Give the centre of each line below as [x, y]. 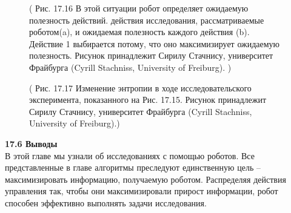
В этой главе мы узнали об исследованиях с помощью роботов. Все [130, 155]
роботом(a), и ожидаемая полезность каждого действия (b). [139, 32]
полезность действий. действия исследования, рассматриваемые [147, 20]
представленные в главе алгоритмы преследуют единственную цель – [133, 167]
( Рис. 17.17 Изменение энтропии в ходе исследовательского [140, 87]
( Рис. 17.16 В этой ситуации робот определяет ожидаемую [139, 8]
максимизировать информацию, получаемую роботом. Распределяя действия [145, 179]
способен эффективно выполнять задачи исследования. [106, 202]
